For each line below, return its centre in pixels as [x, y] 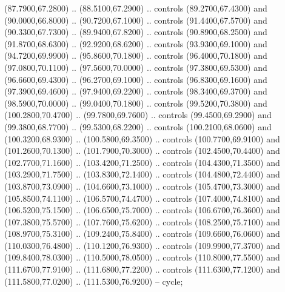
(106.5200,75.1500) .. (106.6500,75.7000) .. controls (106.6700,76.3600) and [142, 210]
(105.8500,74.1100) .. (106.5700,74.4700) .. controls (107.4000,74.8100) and [142, 198]
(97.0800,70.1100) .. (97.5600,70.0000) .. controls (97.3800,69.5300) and [136, 67]
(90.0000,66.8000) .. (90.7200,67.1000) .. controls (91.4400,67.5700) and [136, 20]
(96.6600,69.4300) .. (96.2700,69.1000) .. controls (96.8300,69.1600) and [136, 79]
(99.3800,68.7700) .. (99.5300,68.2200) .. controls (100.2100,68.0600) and [138, 126]
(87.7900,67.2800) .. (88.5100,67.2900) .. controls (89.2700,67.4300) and [136, 8]
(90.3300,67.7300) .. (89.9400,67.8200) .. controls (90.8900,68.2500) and [136, 32]
